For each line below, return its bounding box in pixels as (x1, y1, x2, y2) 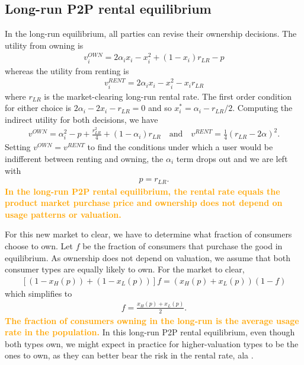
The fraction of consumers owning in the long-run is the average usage (5, 314, 299, 326)
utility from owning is (5, 39, 84, 51)
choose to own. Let (5, 240, 73, 252)
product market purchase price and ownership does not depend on (5, 196, 283, 209)
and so (148, 101, 172, 114)
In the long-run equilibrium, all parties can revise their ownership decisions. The (5, 27, 297, 40)
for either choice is (5, 101, 72, 114)
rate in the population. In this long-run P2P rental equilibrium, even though (5, 326, 295, 338)
